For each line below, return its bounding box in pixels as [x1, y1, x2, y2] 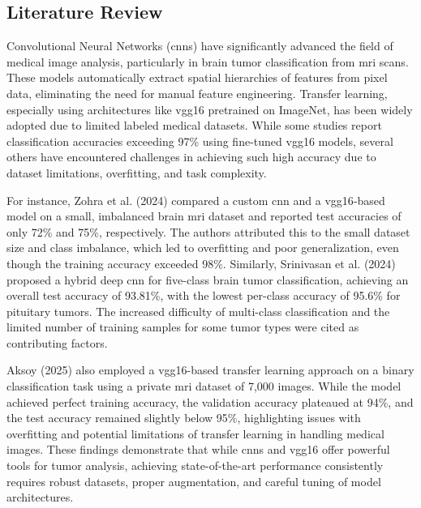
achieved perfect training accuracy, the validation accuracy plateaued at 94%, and [6, 393, 414, 410]
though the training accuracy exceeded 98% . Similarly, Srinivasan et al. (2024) [6, 254, 396, 271]
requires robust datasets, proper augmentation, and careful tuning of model [6, 472, 381, 489]
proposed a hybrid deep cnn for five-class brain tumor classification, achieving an [6, 271, 409, 288]
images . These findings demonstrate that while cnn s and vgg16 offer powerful [6, 441, 390, 458]
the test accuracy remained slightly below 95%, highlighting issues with [6, 409, 361, 426]
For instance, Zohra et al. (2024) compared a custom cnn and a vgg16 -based [6, 191, 385, 208]
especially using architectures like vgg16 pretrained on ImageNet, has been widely [6, 100, 413, 117]
